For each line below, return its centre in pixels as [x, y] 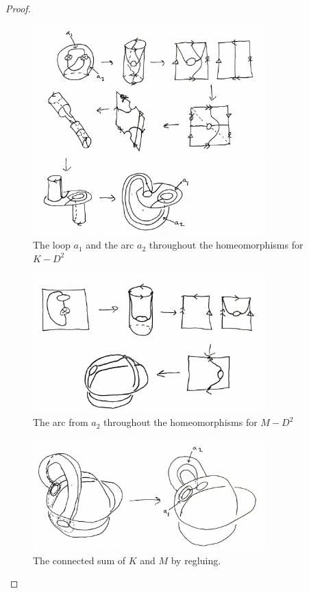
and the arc [110, 245]
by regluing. [196, 560]
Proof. [18, 8]
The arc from [61, 422]
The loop [52, 245]
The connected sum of [79, 560]
